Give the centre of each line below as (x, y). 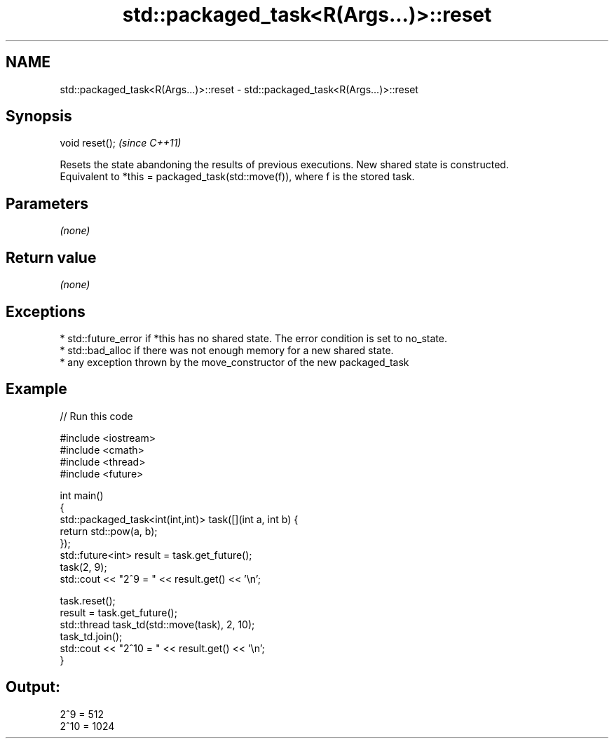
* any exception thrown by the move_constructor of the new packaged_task (234, 362)
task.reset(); (88, 600)
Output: (33, 687)
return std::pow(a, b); (109, 531)
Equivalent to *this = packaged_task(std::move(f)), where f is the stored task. (237, 177)
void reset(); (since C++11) (121, 143)
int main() (82, 495)
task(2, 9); (83, 567)
